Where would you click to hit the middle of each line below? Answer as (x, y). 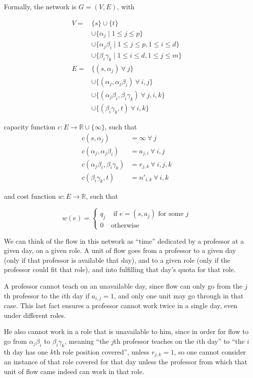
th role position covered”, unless (102, 351)
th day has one (26, 351)
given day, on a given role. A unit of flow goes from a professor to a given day (120, 250)
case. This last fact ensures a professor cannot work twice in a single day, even (121, 305)
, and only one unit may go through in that (179, 295)
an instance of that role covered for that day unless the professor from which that (126, 362)
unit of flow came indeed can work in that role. (74, 371)
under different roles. (35, 315)
